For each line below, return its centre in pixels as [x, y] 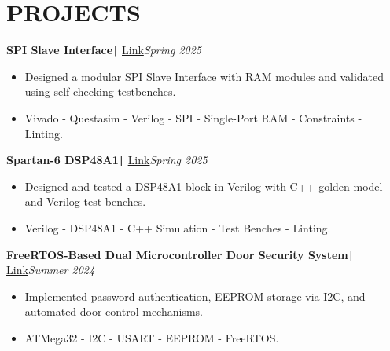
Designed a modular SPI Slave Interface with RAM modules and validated [204, 76]
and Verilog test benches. [85, 201]
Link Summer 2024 [51, 270]
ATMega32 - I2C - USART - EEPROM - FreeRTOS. [152, 338]
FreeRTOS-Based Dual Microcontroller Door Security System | [180, 254]
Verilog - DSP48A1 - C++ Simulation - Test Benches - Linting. [178, 228]
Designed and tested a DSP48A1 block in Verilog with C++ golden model [204, 186]
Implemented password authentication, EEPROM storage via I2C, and [195, 296]
